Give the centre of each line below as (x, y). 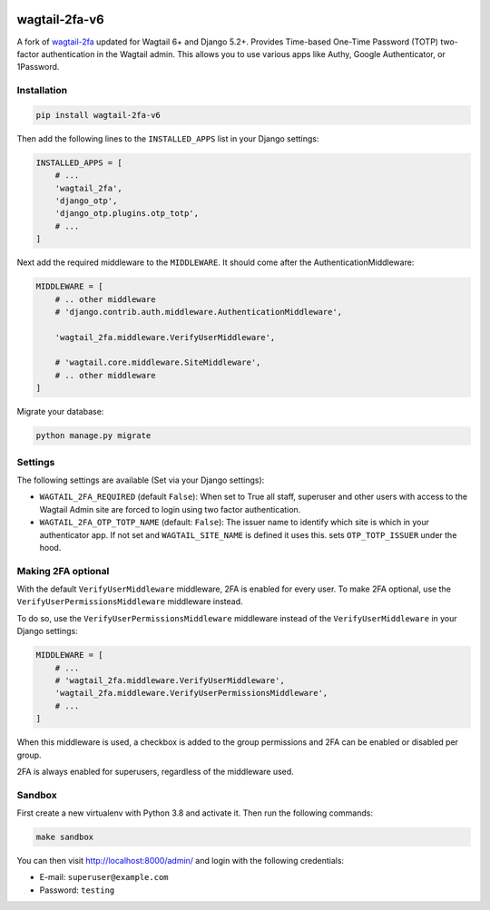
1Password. (38, 67)
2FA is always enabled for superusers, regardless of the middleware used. (155, 771)
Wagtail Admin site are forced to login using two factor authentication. (170, 509)
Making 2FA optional (63, 571)
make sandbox (65, 837)
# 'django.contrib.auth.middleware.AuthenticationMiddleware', (199, 312)
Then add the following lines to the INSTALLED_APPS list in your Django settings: (168, 138)
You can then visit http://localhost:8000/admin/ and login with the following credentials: (181, 861)
